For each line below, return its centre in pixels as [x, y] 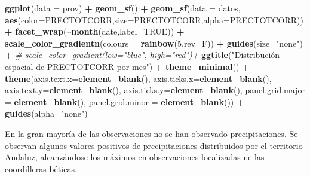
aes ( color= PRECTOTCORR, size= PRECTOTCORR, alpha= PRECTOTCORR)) [154, 19]
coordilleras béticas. [41, 168]
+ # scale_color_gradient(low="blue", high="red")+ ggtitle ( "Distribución [142, 55]
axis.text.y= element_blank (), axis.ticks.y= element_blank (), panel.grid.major [155, 90]
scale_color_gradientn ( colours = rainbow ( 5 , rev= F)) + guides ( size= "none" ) [154, 43]
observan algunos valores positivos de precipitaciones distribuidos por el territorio [154, 145]
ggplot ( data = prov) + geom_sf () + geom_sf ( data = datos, [123, 8]
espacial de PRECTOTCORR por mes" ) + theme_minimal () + [127, 66]
